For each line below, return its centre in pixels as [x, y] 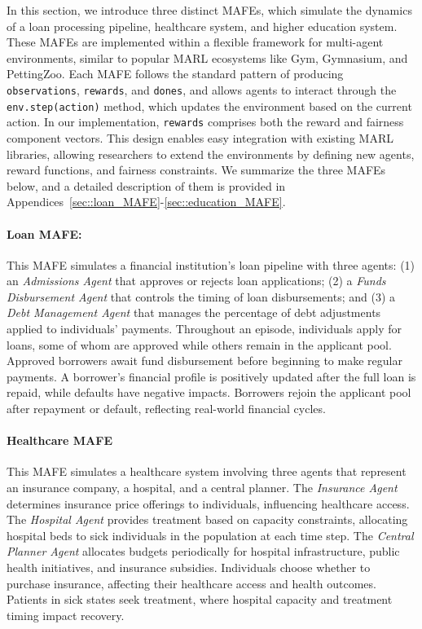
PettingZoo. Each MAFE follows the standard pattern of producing [175, 74]
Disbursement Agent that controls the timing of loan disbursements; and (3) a [201, 296]
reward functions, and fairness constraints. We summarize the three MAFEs [196, 170]
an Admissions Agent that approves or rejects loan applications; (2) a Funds [196, 281]
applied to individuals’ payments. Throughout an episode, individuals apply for [204, 329]
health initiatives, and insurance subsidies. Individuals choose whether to [189, 567]
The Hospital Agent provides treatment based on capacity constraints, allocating [207, 519]
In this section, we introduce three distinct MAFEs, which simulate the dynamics [209, 10]
